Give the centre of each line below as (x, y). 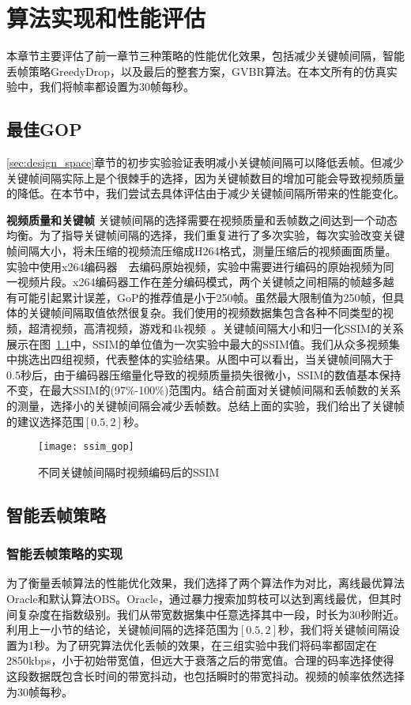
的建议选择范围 (45, 421)
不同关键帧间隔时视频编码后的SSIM (129, 471)
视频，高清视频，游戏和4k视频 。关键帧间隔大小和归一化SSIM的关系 (227, 328)
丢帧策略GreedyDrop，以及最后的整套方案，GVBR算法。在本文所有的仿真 (196, 71)
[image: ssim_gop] (86, 447)
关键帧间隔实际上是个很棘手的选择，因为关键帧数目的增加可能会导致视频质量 (205, 177)
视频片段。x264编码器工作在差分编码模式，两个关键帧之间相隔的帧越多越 (205, 282)
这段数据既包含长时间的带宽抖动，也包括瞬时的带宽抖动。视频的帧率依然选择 (205, 676)
